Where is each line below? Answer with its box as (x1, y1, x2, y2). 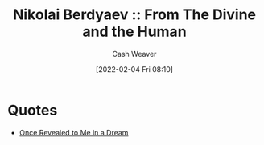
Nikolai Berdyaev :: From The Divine (12, 6, 257, 24)
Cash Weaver (112, 49, 157, 58)
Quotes (7, 101, 58, 119)
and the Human (82, 22, 187, 41)
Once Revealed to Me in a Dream (19, 127, 129, 137)
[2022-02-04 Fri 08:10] (95, 64, 174, 74)
